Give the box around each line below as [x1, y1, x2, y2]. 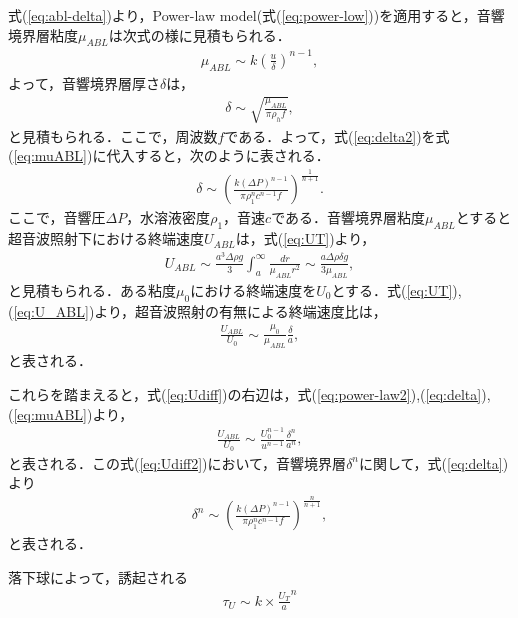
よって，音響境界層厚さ [8, 72, 160, 93]
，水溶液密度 [126, 207, 211, 228]
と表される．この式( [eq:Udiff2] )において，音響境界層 [8, 452, 347, 473]
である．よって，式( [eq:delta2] [224, 125, 417, 146]
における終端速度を [190, 279, 317, 300]
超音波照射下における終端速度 [8, 228, 204, 249]
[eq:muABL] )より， [13, 403, 134, 424]
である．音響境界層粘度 [271, 207, 425, 228]
